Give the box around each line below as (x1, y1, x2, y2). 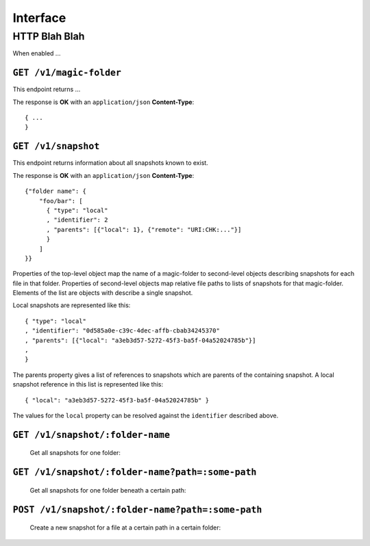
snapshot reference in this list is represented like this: (12, 380, 164, 389)
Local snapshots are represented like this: (12, 301, 131, 309)
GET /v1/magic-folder (12, 67, 121, 79)
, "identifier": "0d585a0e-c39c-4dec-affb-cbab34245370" (25, 327, 221, 335)
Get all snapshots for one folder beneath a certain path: (29, 486, 186, 494)
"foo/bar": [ (38, 197, 83, 205)
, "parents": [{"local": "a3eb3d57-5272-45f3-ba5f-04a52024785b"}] (25, 336, 256, 344)
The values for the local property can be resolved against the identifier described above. (12, 411, 279, 419)
